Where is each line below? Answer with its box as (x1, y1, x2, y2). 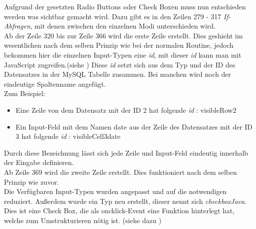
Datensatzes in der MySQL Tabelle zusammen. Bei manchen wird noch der (4, 69, 231, 79)
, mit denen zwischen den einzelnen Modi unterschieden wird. (30, 21, 216, 31)
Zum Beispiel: (4, 88, 45, 98)
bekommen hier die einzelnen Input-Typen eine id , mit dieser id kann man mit (4, 49, 242, 60)
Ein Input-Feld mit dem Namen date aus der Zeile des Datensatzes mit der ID (15, 121, 253, 131)
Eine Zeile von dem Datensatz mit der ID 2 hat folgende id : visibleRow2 (15, 104, 236, 115)
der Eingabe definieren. (4, 157, 74, 167)
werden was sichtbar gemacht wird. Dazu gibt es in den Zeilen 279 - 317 (4, 11, 221, 21)
